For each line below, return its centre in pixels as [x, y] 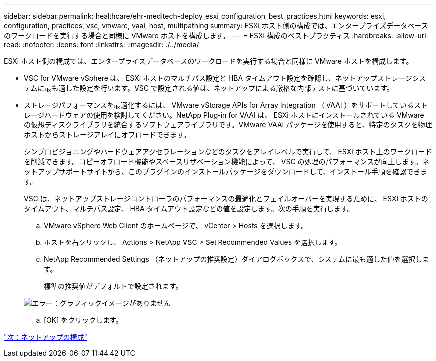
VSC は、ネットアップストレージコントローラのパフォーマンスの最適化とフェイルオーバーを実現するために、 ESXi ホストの [226, 198]
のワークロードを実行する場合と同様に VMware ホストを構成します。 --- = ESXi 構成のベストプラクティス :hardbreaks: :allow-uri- [217, 36]
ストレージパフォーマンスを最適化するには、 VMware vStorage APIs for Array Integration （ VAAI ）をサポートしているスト [226, 105]
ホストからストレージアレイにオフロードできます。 [107, 135]
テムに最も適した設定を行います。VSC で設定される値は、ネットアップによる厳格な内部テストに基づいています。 [209, 88]
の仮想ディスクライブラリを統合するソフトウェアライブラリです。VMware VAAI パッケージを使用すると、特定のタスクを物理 [228, 125]
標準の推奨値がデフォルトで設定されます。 [113, 286]
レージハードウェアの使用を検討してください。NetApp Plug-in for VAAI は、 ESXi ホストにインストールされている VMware [224, 115]
